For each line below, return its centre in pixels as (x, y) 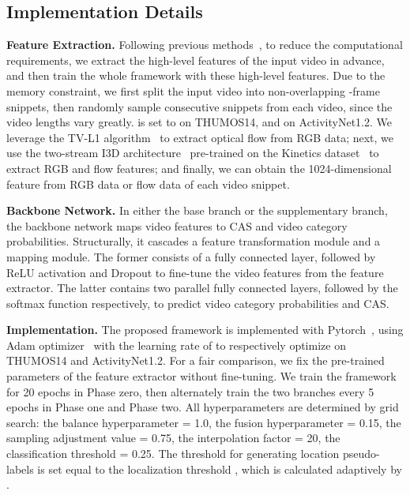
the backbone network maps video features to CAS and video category (177, 225)
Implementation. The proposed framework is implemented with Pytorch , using (205, 330)
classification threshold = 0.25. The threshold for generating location (173, 454)
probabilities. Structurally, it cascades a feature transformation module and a (194, 241)
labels (20, 469)
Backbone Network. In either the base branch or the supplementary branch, (197, 210)
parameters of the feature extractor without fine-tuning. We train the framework (201, 376)
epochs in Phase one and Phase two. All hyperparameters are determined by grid (203, 407)
